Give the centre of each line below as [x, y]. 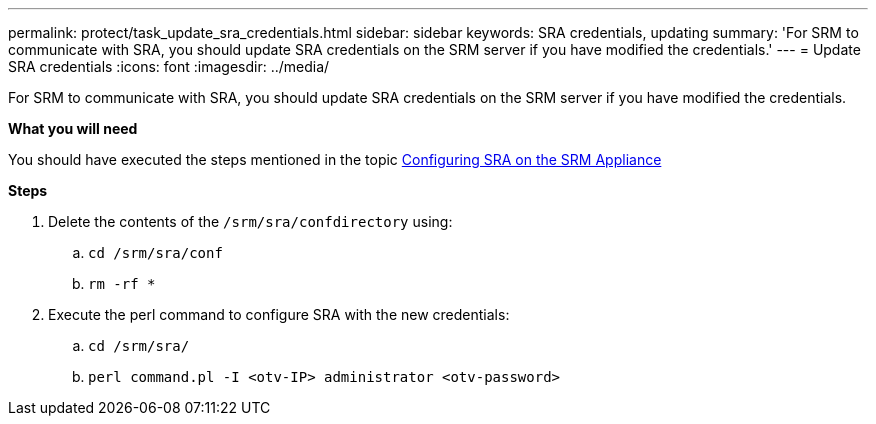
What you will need [73, 128]
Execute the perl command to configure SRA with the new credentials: [279, 314]
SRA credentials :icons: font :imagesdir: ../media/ [169, 66]
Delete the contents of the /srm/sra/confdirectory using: [250, 221]
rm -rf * [122, 284]
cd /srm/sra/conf [155, 253]
